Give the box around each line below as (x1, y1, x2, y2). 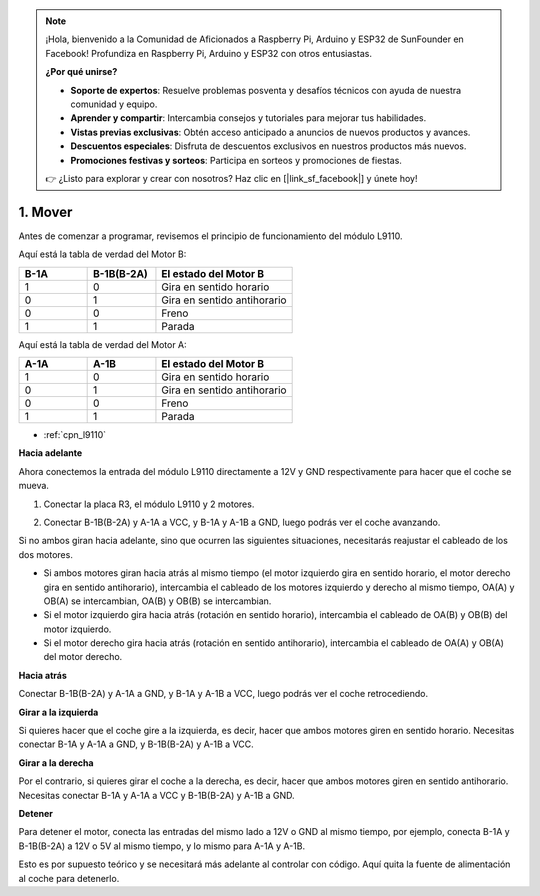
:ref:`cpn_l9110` (43, 428, 107, 440)
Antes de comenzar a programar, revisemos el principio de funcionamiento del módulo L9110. (18, 230, 403, 242)
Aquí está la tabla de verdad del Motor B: (18, 248, 187, 260)
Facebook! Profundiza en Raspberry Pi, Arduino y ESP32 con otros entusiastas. (45, 47, 372, 59)
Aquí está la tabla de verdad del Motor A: (18, 338, 187, 350)
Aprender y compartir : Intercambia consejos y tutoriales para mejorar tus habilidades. (70, 112, 427, 124)
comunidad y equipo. (70, 98, 158, 110)
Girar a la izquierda (18, 706, 99, 718)
